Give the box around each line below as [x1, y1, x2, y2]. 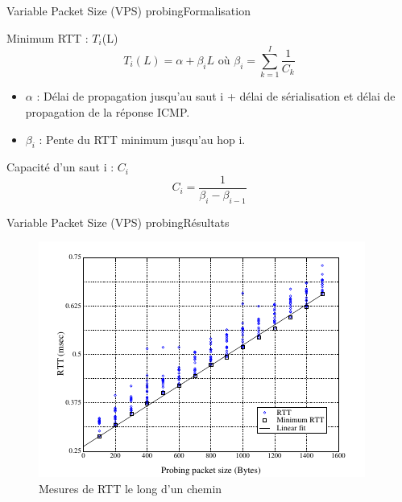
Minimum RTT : [6, 29, 89, 46]
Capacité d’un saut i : [6, 158, 114, 175]
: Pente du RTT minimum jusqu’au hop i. [39, 130, 246, 147]
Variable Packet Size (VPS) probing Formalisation [6, 2, 251, 19]
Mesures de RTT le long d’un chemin [39, 479, 222, 496]
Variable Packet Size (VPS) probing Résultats [6, 213, 230, 230]
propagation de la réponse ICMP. [25, 103, 190, 120]
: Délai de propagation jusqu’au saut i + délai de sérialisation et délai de [36, 88, 396, 105]
